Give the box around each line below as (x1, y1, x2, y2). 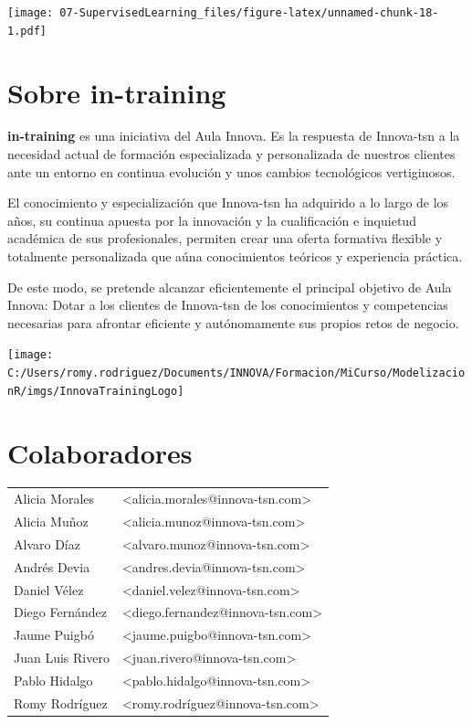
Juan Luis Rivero (14, 648, 110, 667)
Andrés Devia (14, 557, 90, 576)
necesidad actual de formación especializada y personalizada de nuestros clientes (7, 144, 456, 164)
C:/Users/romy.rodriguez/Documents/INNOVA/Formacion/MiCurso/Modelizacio (7, 367, 466, 380)
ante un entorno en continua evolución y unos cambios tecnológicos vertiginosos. (7, 162, 456, 181)
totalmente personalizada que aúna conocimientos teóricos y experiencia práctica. (7, 247, 463, 265)
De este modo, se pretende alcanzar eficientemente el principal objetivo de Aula (7, 277, 452, 296)
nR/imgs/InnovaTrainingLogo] (7, 384, 184, 398)
